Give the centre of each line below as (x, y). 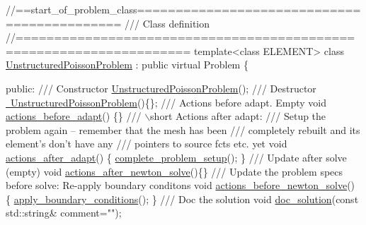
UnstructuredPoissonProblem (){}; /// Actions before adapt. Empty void (168, 102)
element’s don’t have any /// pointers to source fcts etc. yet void (147, 144)
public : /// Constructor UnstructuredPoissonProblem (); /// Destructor (161, 88)
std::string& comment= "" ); (64, 213)
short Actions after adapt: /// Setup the (238, 116)
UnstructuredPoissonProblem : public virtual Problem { (127, 65)
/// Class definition (167, 23)
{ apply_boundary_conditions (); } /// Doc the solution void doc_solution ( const (182, 199)
